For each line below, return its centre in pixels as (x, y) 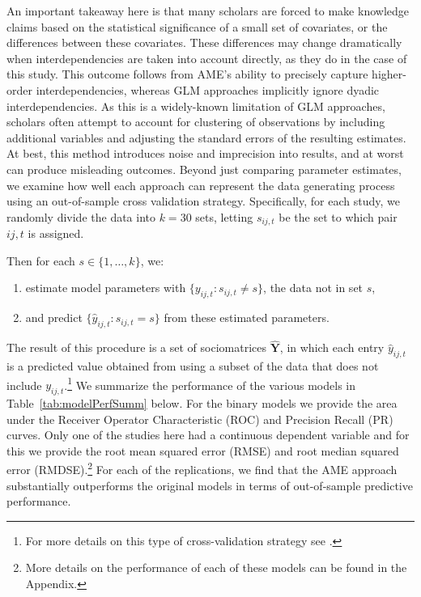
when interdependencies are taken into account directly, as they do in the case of (207, 58)
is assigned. (56, 233)
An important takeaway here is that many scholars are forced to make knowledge (208, 11)
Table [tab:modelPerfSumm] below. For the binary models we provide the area (202, 403)
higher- (389, 74)
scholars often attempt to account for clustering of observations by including (196, 122)
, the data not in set (313, 288)
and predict (54, 318)
